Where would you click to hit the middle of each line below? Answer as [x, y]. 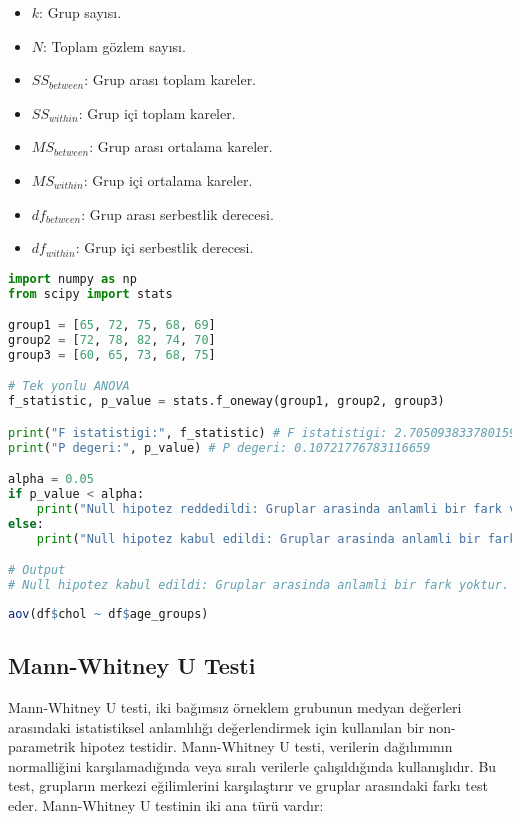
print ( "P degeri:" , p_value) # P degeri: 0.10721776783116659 [219, 447]
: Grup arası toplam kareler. [170, 79]
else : [26, 523]
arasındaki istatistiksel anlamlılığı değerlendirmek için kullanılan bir [216, 726]
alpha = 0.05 [51, 479]
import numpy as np [72, 278]
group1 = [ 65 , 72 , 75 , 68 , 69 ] [112, 325]
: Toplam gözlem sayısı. [114, 45]
